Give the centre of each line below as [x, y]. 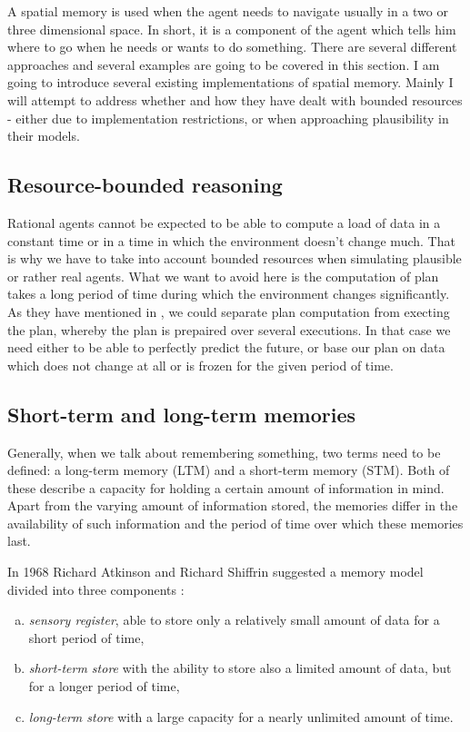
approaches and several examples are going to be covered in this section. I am [224, 64]
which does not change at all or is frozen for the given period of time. [200, 365]
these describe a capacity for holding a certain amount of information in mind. [226, 487]
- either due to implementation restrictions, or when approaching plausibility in [228, 118]
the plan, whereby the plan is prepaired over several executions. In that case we [229, 329]
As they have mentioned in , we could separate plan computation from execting [229, 311]
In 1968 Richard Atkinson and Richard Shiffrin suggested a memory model [215, 572]
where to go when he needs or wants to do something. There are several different [232, 47]
